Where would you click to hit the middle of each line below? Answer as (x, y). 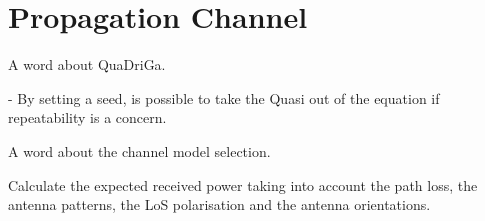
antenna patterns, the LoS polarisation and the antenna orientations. (219, 204)
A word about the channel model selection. (139, 150)
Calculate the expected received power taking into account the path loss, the (243, 184)
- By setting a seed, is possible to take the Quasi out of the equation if (224, 97)
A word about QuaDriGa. (87, 64)
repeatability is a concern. (87, 117)
